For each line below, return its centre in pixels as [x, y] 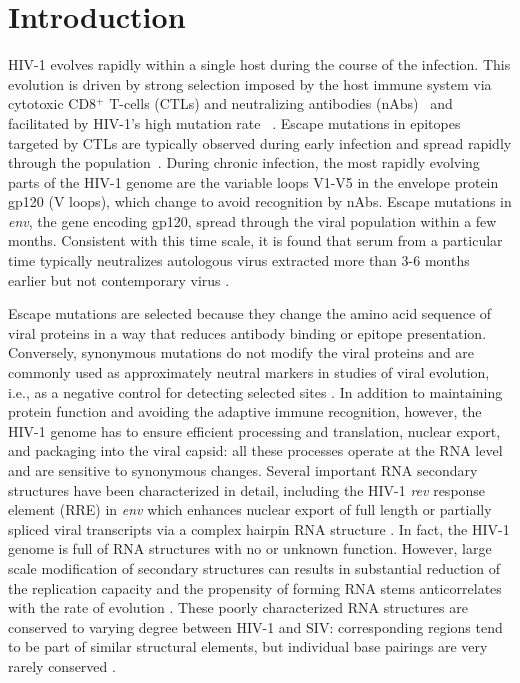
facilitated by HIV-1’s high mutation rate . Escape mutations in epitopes [234, 122]
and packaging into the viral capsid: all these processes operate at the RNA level [255, 450]
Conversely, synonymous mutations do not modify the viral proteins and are [241, 352]
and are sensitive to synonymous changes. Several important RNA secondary [243, 470]
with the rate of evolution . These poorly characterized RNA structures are [238, 607]
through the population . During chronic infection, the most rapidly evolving [244, 162]
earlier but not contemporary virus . [119, 279]
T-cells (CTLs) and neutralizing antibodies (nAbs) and [281, 103]
